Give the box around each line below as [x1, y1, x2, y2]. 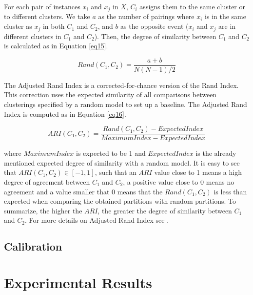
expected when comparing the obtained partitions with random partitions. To [4, 196, 236, 206]
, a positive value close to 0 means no [123, 176, 234, 187]
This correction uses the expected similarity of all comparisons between [4, 89, 217, 100]
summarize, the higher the [4, 205, 82, 215]
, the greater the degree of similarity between [97, 205, 232, 215]
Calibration [4, 239, 62, 254]
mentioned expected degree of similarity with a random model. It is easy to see [4, 157, 240, 168]
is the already [195, 148, 236, 158]
